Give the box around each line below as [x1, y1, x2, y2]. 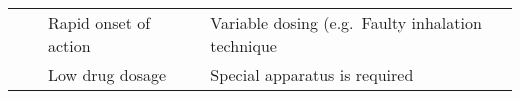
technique [210, 34, 277, 57]
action [48, 34, 91, 57]
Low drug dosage [48, 63, 167, 86]
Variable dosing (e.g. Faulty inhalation [210, 11, 482, 34]
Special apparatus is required [210, 63, 414, 86]
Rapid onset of [48, 11, 151, 34]
